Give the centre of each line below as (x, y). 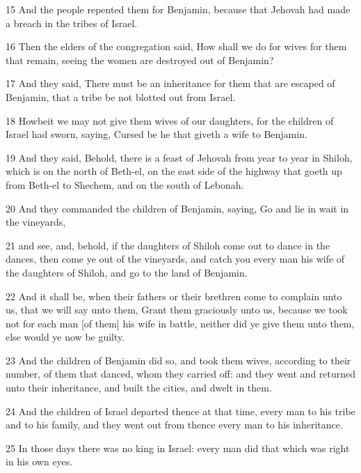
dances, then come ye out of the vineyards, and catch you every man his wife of (175, 259)
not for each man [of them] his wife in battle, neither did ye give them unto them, (180, 323)
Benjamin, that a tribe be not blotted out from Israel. (121, 96)
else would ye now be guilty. (65, 337)
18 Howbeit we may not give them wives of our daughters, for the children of (170, 120)
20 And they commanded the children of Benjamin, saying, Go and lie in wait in (177, 208)
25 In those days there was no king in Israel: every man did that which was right (178, 448)
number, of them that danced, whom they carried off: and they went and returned (181, 374)
